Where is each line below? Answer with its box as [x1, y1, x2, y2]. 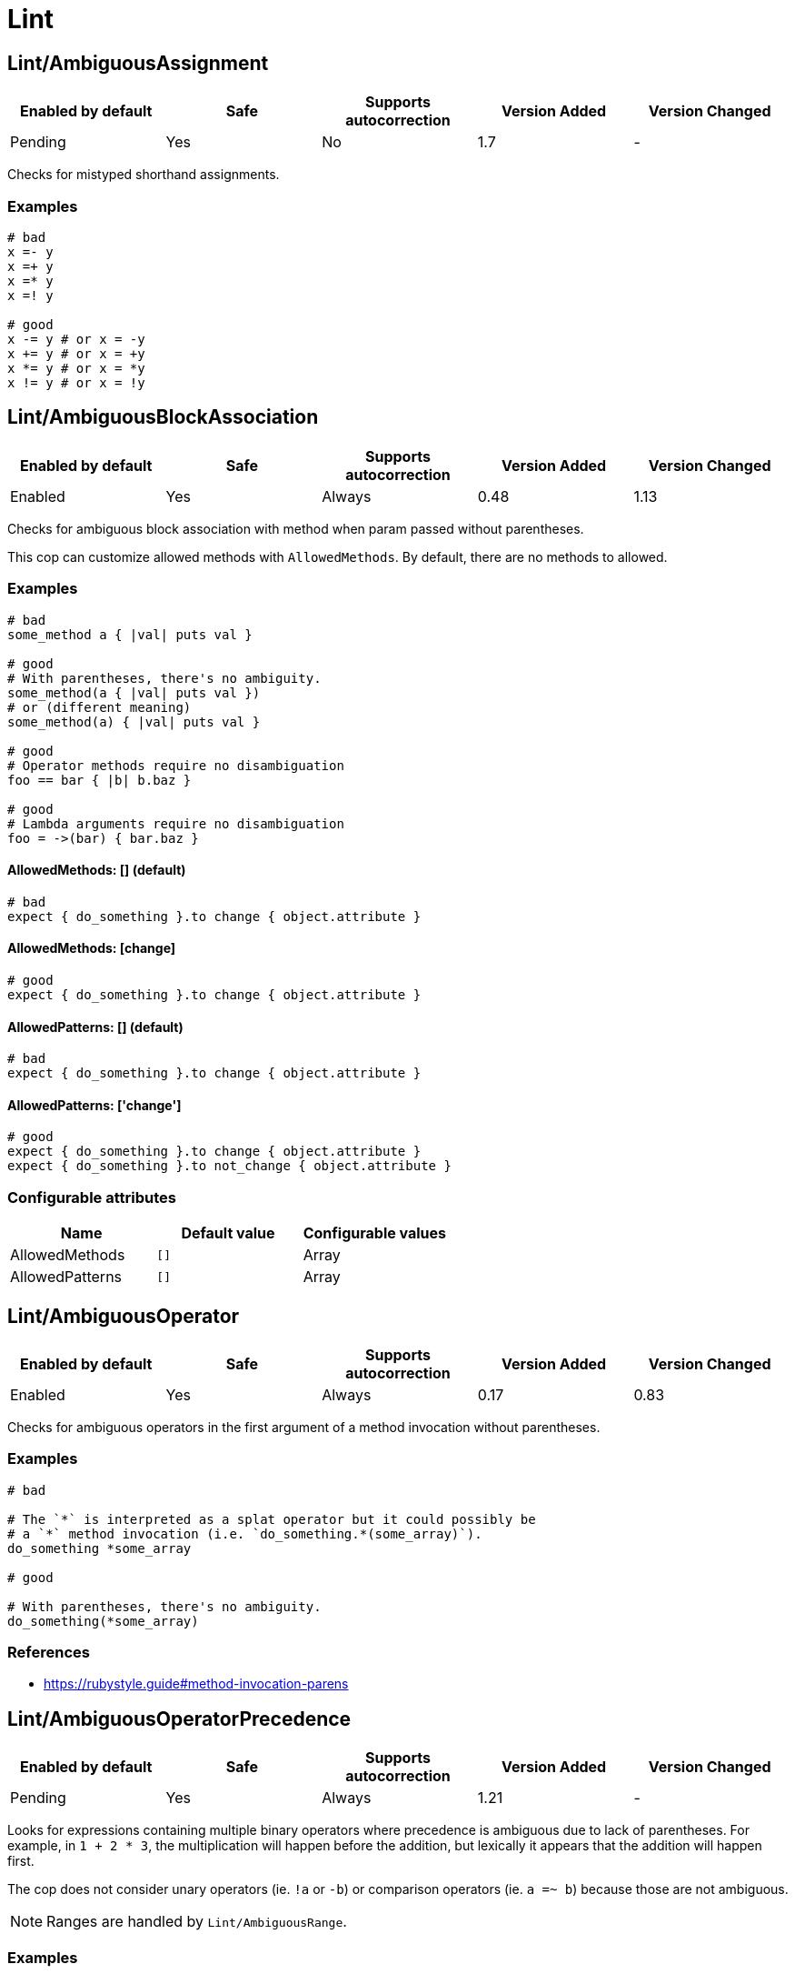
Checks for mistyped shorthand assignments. [7, 166, 280, 183]
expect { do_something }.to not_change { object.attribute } [7, 1158, 452, 1174]
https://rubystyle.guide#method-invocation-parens [44, 1676, 349, 1692]
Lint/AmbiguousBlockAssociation [7, 406, 319, 429]
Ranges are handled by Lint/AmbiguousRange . [46, 1912, 347, 1931]
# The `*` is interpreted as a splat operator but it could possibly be [7, 1511, 536, 1527]
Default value [181, 1224, 275, 1243]
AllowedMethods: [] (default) [7, 862, 186, 878]
